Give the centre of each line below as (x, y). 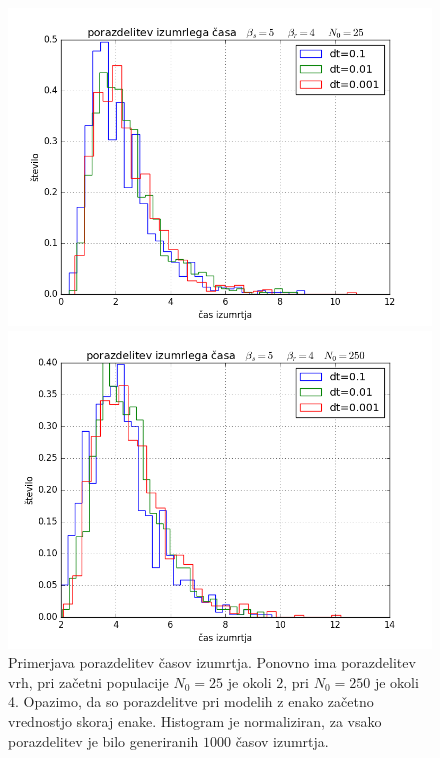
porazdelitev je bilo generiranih (103, 740)
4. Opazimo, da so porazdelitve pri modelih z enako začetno (191, 701)
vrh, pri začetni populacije (88, 681)
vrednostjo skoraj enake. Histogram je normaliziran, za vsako (195, 720)
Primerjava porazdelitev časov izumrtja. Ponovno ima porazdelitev (212, 662)
